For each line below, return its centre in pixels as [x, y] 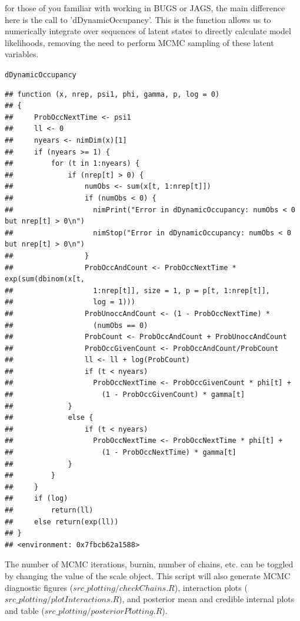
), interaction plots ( [211, 587]
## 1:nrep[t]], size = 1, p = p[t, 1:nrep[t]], [138, 290]
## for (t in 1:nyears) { [72, 164]
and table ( [25, 610]
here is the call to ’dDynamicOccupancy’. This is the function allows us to [138, 19]
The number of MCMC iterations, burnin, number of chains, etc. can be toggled [149, 564]
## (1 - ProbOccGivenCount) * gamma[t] [125, 395]
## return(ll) [49, 510]
